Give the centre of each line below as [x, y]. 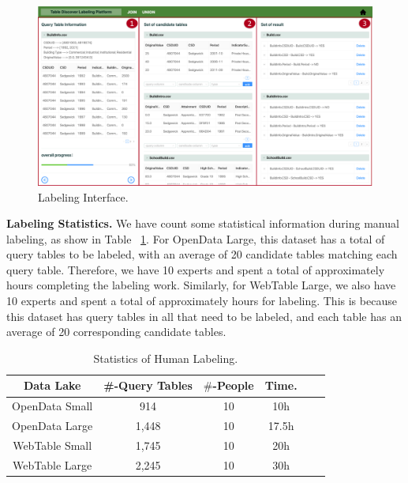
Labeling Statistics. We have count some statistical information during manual [203, 223]
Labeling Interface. [83, 196]
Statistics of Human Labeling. [166, 358]
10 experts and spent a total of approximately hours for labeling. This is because [202, 301]
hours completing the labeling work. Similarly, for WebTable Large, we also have [201, 285]
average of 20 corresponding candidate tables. [116, 332]
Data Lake [52, 385]
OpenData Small [52, 406]
